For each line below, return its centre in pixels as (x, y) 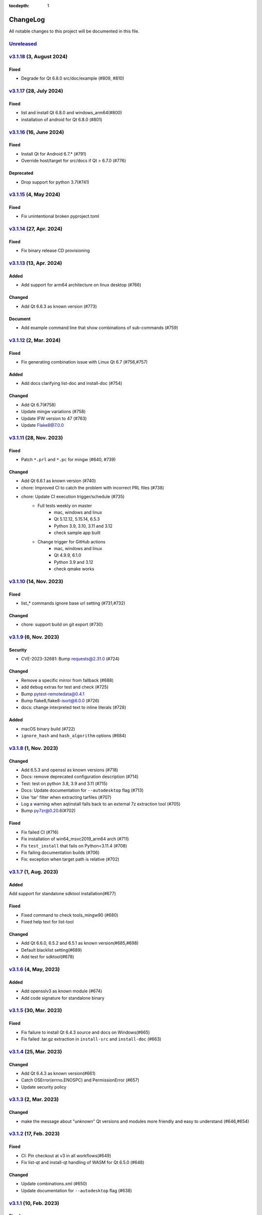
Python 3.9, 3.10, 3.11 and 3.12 (83, 526)
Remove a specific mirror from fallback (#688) (67, 680)
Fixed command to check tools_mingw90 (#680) (70, 915)
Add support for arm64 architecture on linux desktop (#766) (81, 285)
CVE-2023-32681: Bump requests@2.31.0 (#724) (70, 659)
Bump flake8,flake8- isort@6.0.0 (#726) (60, 700)
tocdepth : (19, 6)
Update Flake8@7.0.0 (42, 425)
